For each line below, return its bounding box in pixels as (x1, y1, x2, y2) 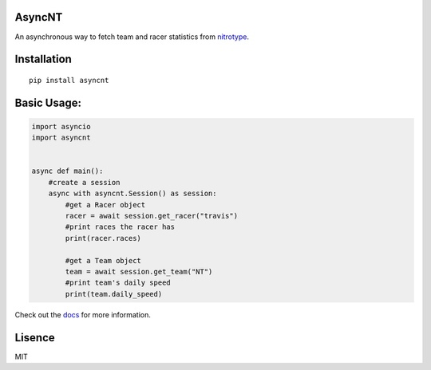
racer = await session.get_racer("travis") (65, 211, 239, 221)
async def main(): (31, 167, 104, 175)
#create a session (48, 178, 121, 187)
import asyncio (31, 122, 91, 131)
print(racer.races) (65, 234, 141, 242)
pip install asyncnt (29, 76, 109, 85)
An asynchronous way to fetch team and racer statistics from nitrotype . (14, 32, 250, 41)
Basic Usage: (14, 96, 81, 109)
